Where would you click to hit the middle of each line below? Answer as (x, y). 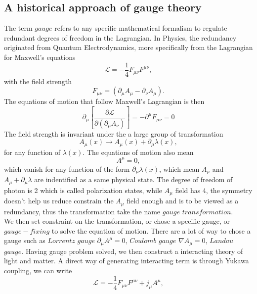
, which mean (179, 169)
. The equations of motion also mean (138, 152)
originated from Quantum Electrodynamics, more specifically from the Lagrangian (128, 47)
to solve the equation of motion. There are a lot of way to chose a (151, 230)
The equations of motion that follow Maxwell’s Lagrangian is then (104, 101)
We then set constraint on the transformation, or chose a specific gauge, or (117, 221)
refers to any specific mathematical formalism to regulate (141, 28)
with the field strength (38, 81)
